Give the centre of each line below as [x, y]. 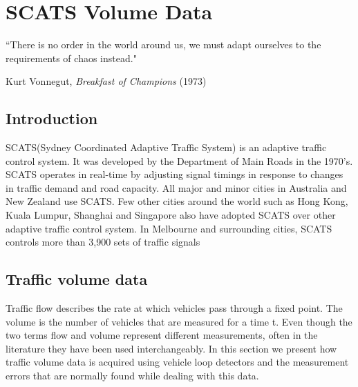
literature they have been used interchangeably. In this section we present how [171, 348]
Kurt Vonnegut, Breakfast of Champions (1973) [106, 81]
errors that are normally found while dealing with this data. [132, 376]
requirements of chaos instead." [71, 58]
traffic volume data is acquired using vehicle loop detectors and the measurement [177, 362]
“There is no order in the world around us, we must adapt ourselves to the [163, 44]
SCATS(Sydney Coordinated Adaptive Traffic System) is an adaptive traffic [166, 147]
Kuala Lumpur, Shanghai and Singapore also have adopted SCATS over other [171, 215]
